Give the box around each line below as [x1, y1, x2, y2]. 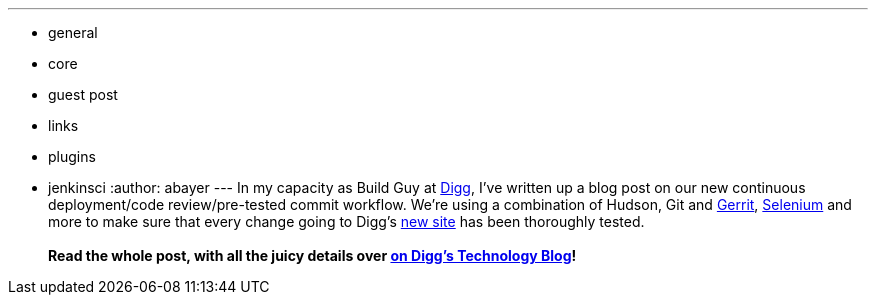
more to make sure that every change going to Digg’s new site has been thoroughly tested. [48, 213, 645, 230]
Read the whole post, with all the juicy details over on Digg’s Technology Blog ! [48, 247, 577, 264]
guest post [48, 86, 118, 103]
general [48, 24, 98, 41]
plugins [48, 148, 96, 165]
